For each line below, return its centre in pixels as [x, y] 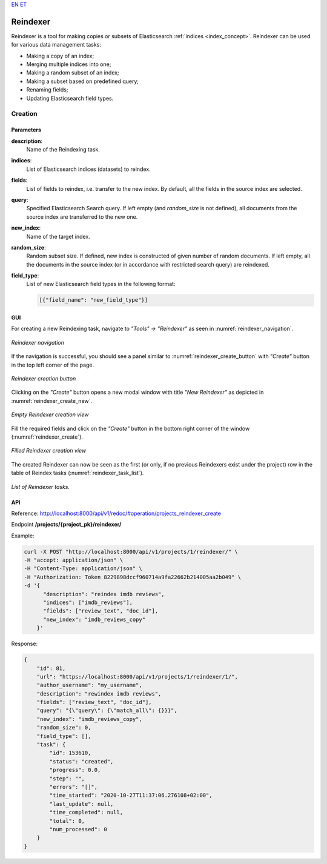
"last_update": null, [81, 804]
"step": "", [67, 778]
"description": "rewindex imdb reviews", [99, 693]
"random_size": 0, [64, 728]
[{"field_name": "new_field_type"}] [94, 300]
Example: [23, 536]
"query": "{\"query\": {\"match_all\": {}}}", [107, 711]
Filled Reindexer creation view [49, 451]
